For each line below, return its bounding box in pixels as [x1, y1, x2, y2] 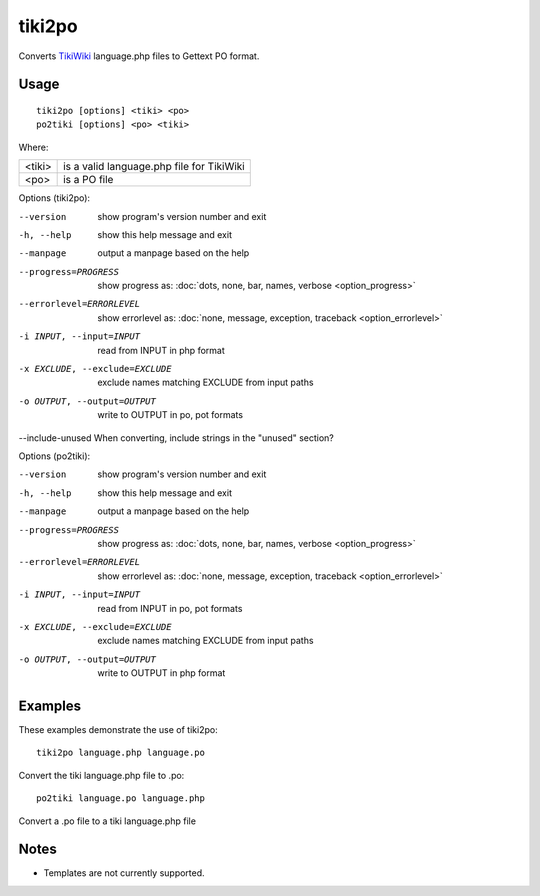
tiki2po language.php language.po [36, 747, 205, 759]
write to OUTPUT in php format [97, 667, 226, 679]
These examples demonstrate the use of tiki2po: [18, 723, 219, 735]
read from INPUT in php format [97, 344, 225, 356]
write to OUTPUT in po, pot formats [97, 409, 244, 421]
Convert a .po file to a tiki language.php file [18, 815, 197, 827]
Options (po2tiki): [18, 450, 91, 462]
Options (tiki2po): [18, 192, 90, 204]
